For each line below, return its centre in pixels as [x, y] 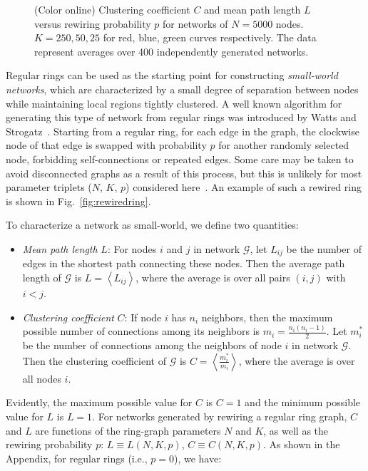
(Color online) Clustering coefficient [112, 9]
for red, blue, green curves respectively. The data [210, 37]
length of [42, 277]
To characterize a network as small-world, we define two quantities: [152, 225]
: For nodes [132, 248]
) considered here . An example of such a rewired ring [244, 187]
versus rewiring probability [93, 23]
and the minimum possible [303, 402]
